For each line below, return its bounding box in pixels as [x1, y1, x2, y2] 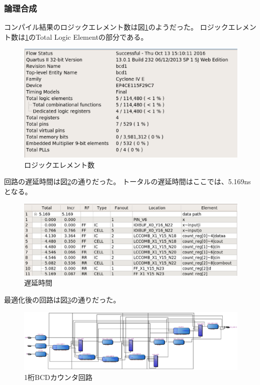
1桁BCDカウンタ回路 [24, 372, 93, 382]
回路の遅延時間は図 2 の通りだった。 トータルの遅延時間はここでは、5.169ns [4, 176, 251, 187]
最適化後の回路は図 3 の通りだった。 [4, 294, 120, 304]
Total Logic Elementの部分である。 [35, 31, 148, 42]
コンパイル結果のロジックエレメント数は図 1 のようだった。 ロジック [4, 22, 228, 32]
